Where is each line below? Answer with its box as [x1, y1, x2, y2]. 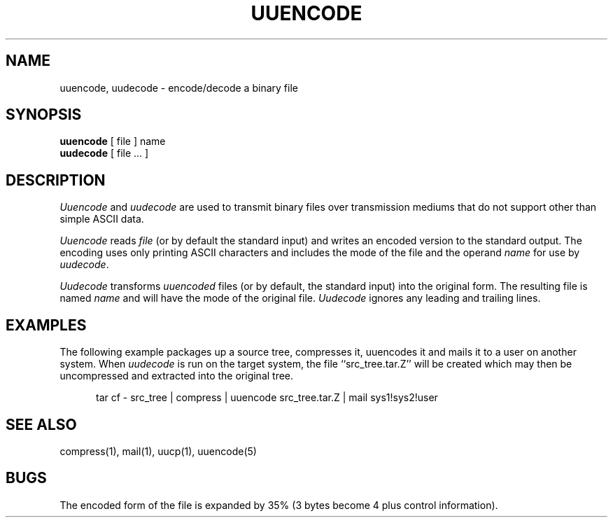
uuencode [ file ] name [59, 135, 166, 148]
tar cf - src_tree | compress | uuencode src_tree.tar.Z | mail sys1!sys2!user [96, 391, 438, 404]
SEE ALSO [6, 415, 77, 433]
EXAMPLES [6, 316, 87, 334]
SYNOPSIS [6, 106, 82, 124]
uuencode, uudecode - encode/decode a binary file [59, 81, 298, 94]
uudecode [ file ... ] [59, 147, 149, 160]
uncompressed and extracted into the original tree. [59, 370, 294, 382]
